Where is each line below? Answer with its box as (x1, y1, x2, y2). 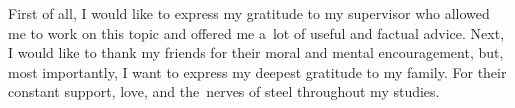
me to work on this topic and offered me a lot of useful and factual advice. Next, (8, 22, 505, 43)
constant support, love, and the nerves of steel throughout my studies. (8, 81, 440, 102)
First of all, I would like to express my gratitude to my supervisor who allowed (8, 3, 490, 23)
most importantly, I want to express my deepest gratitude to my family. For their (8, 61, 507, 82)
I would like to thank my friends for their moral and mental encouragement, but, (8, 42, 504, 63)
